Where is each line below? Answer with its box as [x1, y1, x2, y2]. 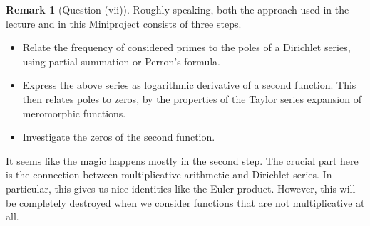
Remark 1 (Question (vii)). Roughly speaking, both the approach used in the [6, 2, 349, 16]
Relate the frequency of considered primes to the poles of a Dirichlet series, [22, 40, 351, 55]
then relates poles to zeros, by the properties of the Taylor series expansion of [22, 91, 361, 106]
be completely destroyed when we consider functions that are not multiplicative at [6, 195, 365, 210]
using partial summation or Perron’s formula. [22, 53, 220, 68]
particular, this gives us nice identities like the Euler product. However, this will [6, 181, 356, 195]
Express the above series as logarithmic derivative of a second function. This [22, 77, 356, 92]
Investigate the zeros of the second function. [22, 129, 215, 144]
